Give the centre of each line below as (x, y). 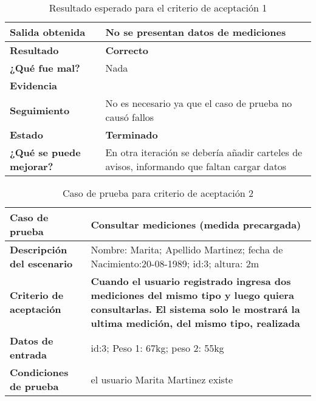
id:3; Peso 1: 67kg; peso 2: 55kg (157, 348)
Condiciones (39, 372)
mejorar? (32, 166)
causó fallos (130, 117)
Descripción (39, 249)
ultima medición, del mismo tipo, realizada (195, 323)
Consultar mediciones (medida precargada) (196, 224)
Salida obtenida (48, 32)
